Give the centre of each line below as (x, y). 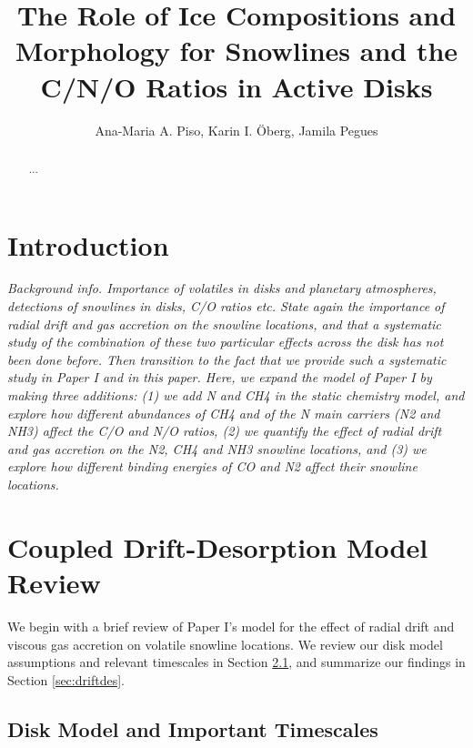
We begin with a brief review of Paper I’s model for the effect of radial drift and (231, 626)
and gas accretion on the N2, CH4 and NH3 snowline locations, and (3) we (217, 448)
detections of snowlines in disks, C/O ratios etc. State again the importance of (226, 306)
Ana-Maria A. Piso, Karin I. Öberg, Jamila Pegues (236, 130)
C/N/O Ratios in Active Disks (236, 86)
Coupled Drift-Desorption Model (218, 546)
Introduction (88, 244)
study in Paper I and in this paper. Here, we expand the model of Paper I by (220, 377)
